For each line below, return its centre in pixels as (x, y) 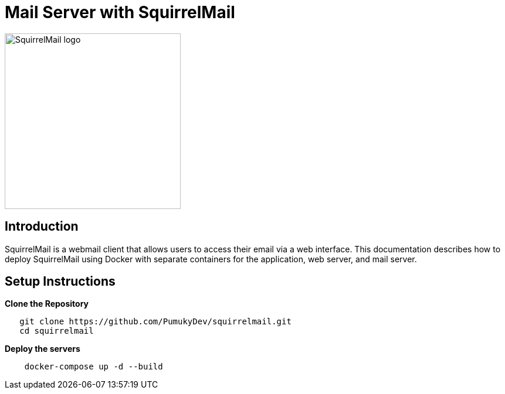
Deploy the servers (43, 349)
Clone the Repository (47, 304)
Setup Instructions (60, 282)
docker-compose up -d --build (94, 367)
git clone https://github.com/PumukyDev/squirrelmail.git (155, 322)
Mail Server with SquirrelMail (120, 12)
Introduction (42, 227)
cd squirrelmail (57, 331)
